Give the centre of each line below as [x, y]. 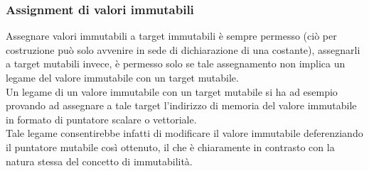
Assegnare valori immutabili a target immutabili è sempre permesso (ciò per [171, 36]
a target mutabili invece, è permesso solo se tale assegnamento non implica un [176, 64]
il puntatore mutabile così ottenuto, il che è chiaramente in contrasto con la [170, 147]
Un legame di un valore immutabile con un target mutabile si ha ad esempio [172, 91]
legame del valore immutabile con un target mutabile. [122, 77]
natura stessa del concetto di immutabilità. [99, 161]
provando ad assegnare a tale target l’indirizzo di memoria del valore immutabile [181, 105]
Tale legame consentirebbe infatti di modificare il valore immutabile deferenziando [184, 133]
